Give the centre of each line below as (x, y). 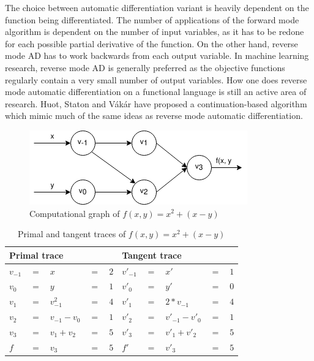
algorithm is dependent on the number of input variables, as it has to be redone (155, 32)
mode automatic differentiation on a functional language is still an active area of (156, 92)
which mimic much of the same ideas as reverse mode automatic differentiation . (154, 116)
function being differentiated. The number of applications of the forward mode (152, 19)
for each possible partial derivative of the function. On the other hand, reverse (151, 43)
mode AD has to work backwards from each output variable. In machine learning (157, 55)
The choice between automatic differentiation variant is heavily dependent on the (157, 7)
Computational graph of (75, 213)
